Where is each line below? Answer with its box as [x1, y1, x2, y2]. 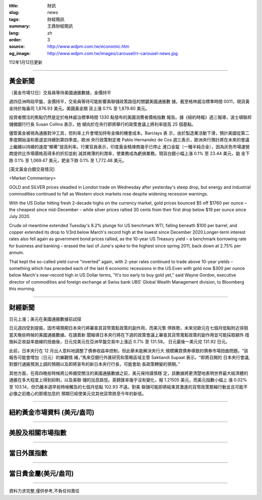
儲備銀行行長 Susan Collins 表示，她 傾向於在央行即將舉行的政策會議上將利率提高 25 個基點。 [9, 121, 196, 127]
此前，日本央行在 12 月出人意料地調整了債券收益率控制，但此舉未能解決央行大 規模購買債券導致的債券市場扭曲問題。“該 [9, 348, 248, 354]
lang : [9, 30, 20, 36]
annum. [9, 250, 24, 255]
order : [9, 36, 22, 42]
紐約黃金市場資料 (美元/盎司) [9, 408, 95, 416]
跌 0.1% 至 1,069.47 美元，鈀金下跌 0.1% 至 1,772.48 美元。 [9, 157, 127, 163]
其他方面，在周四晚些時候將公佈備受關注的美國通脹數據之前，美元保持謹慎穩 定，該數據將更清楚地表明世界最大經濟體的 [9, 370, 248, 376]
